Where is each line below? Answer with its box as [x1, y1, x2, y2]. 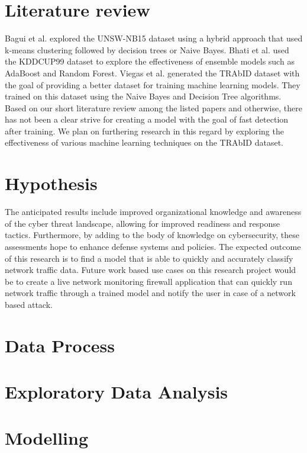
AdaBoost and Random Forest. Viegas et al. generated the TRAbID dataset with [5, 66, 300, 79]
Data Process [5, 333, 115, 357]
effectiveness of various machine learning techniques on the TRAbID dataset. [5, 136, 283, 149]
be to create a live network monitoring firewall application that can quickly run [5, 275, 292, 287]
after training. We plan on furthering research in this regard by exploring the [5, 124, 284, 137]
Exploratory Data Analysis [5, 380, 228, 404]
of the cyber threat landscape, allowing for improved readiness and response [5, 217, 280, 229]
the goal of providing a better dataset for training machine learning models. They [5, 78, 300, 91]
